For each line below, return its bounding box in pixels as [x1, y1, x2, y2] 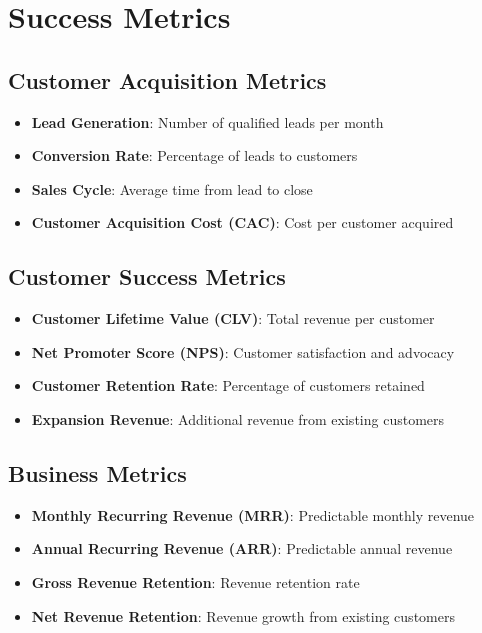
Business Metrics [8, 457, 187, 488]
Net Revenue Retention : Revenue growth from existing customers [31, 605, 455, 626]
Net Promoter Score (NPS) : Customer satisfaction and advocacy [31, 341, 455, 362]
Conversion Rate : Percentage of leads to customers [31, 145, 358, 166]
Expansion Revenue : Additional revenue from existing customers [31, 408, 445, 429]
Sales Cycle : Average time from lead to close [31, 178, 313, 199]
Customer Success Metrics [8, 261, 286, 292]
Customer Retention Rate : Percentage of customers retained [31, 375, 425, 396]
